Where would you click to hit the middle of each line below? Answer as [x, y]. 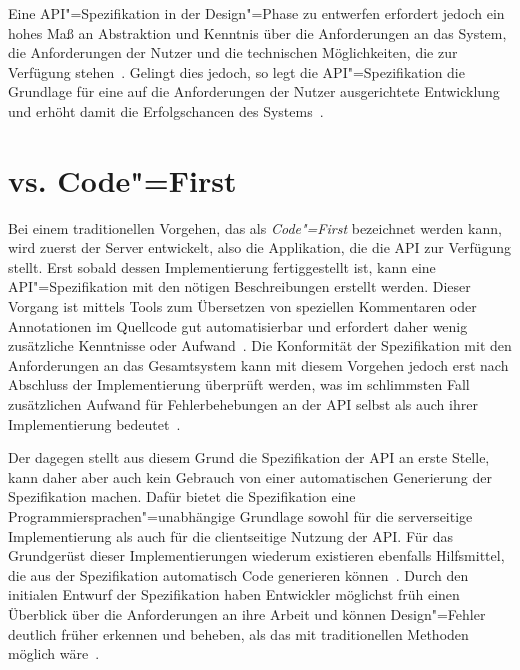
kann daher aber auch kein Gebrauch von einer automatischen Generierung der [250, 476]
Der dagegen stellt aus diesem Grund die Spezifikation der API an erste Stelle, [249, 457]
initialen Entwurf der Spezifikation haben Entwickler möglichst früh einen [234, 594]
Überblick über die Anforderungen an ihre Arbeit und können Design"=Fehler [247, 613]
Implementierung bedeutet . [94, 423]
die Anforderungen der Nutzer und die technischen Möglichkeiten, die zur [233, 52]
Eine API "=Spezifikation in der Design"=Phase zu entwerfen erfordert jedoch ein [256, 13]
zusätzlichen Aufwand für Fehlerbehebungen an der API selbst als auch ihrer [243, 404]
